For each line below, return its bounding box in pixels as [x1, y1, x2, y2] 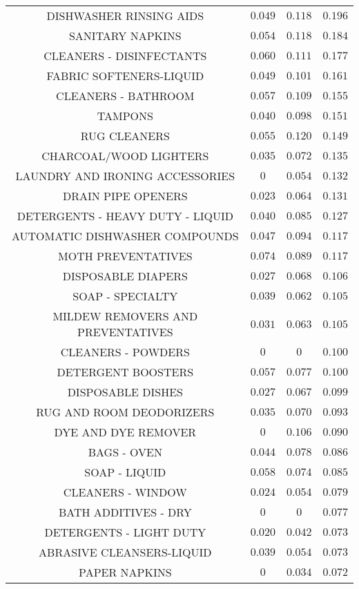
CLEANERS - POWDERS [60, 344, 190, 360]
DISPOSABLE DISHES [67, 384, 184, 400]
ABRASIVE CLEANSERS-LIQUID [39, 544, 212, 560]
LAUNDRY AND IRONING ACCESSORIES [15, 168, 235, 184]
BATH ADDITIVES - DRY [58, 504, 192, 520]
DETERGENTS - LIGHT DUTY [44, 524, 206, 540]
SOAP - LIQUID [84, 464, 166, 480]
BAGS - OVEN [88, 444, 162, 460]
